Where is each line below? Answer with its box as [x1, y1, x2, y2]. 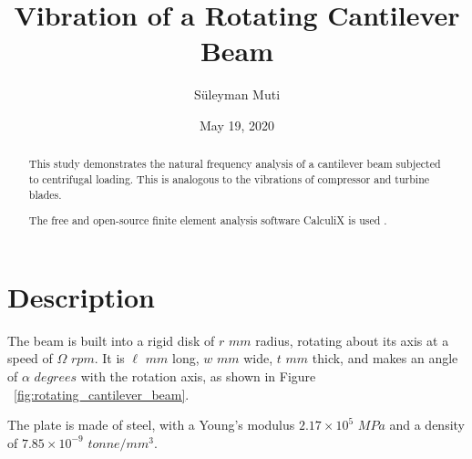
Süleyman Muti [193, 85, 281, 104]
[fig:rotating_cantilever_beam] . [14, 384, 190, 403]
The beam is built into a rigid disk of [7, 330, 215, 349]
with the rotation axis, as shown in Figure [80, 366, 316, 385]
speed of [7, 349, 53, 368]
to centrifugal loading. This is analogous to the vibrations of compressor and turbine [28, 171, 430, 186]
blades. [28, 186, 62, 202]
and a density [389, 415, 465, 434]
